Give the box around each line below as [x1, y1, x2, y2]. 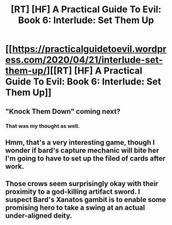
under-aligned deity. [5, 211, 73, 220]
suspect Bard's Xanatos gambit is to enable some [5, 195, 166, 204]
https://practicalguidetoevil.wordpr [12, 43, 167, 55]
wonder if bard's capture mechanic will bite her [5, 146, 160, 154]
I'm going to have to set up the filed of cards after [5, 154, 165, 163]
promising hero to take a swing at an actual [5, 204, 145, 212]
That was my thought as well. [5, 122, 80, 129]
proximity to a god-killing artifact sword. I [5, 188, 140, 196]
